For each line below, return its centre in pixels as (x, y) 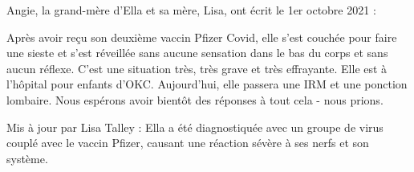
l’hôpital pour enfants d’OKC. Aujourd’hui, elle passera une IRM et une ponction (207, 84)
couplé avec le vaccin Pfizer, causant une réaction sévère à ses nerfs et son (188, 143)
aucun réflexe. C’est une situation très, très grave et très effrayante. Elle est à (197, 68)
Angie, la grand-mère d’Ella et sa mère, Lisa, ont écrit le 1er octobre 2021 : (191, 10)
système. (27, 158)
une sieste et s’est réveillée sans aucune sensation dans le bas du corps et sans (197, 53)
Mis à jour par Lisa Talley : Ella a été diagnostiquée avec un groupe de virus (195, 127)
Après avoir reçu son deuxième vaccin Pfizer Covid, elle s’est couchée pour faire (202, 37)
